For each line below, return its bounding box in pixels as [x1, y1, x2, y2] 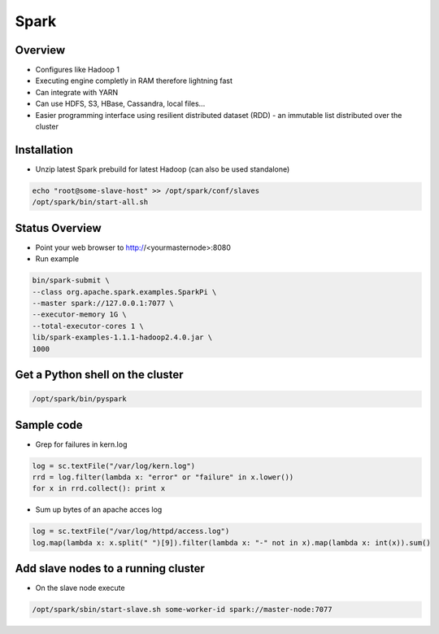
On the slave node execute [35, 583, 125, 593]
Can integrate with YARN [35, 87, 119, 97]
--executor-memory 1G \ [32, 310, 128, 319]
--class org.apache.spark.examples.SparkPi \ [32, 287, 217, 296]
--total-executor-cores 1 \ [32, 321, 144, 330]
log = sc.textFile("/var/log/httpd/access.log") [32, 527, 230, 536]
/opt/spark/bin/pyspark [32, 395, 128, 404]
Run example [35, 254, 80, 264]
